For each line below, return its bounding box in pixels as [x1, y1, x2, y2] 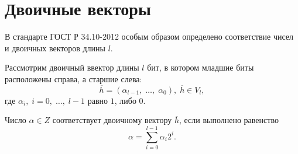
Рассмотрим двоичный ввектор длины [5, 61, 139, 73]
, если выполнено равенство [179, 114, 279, 126]
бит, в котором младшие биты [147, 61, 254, 73]
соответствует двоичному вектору [52, 114, 172, 126]
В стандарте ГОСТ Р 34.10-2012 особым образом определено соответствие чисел [5, 30, 294, 43]
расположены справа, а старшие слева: [5, 72, 142, 85]
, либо [114, 94, 136, 106]
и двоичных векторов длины [5, 41, 105, 54]
